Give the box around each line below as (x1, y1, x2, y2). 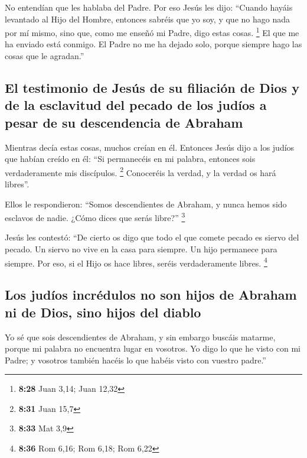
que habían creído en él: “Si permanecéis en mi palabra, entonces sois (5, 152, 256, 165)
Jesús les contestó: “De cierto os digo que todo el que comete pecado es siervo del (5, 231, 299, 243)
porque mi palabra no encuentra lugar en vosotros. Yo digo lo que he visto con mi (5, 342, 301, 355)
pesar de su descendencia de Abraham (5, 113, 243, 131)
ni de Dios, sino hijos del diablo (5, 303, 201, 321)
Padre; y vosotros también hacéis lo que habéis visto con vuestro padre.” (5, 353, 266, 366)
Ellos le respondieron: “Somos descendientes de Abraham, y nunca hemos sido (5, 197, 287, 210)
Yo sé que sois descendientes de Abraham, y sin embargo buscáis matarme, (5, 330, 276, 343)
